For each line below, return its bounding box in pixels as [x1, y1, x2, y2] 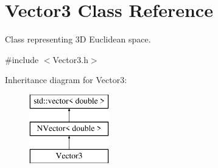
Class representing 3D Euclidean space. [5, 33, 151, 45]
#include [5, 53, 39, 66]
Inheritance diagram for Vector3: [5, 73, 127, 86]
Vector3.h [52, 53, 88, 66]
